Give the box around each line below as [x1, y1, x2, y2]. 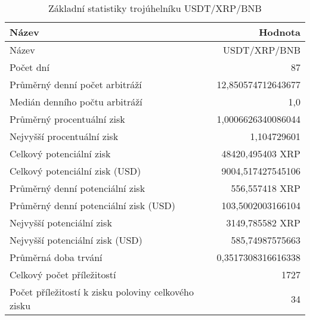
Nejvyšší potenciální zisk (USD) [10, 233, 142, 247]
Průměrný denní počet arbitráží [10, 77, 142, 91]
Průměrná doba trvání [10, 250, 103, 264]
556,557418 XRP [231, 181, 300, 195]
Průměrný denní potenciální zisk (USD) [10, 198, 176, 212]
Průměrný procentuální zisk [10, 112, 125, 126]
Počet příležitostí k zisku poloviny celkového [10, 285, 194, 299]
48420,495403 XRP [221, 147, 300, 160]
